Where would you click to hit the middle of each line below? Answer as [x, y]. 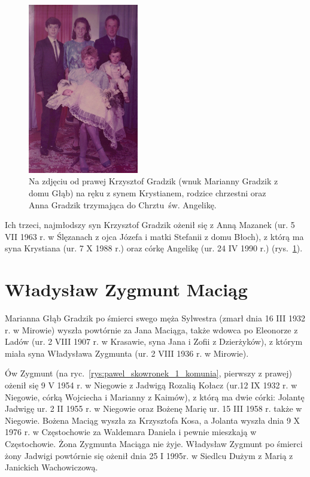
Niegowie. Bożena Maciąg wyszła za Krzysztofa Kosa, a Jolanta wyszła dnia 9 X [153, 420]
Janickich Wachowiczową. [51, 467]
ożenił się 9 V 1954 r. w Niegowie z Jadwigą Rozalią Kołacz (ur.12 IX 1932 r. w [151, 385]
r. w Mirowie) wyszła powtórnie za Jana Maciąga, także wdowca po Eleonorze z [151, 329]
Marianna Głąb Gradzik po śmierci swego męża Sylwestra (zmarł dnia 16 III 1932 [155, 318]
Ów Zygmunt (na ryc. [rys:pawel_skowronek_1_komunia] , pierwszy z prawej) [148, 373]
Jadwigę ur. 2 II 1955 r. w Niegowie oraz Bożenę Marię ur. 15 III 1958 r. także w [154, 408]
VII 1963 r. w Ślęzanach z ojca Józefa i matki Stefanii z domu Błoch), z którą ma [154, 236]
